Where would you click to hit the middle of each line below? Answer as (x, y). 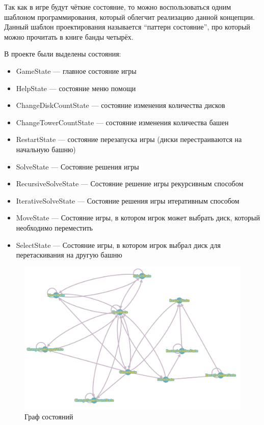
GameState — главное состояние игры (76, 70)
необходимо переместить (54, 227)
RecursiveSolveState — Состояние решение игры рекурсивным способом (130, 183)
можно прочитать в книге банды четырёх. (69, 36)
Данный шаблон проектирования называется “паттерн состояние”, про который (127, 27)
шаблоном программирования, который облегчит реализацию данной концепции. (129, 17)
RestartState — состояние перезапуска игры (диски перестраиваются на (129, 139)
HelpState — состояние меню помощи (76, 88)
